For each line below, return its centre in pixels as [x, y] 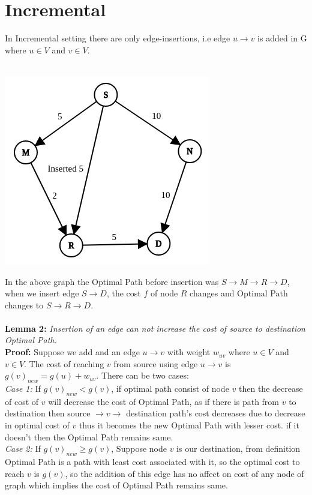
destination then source [48, 413]
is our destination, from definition [238, 448]
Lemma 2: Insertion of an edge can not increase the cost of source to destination [155, 328]
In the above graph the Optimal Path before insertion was [112, 281]
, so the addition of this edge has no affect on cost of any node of [184, 473]
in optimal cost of [37, 425]
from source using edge [156, 363]
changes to [24, 304]
